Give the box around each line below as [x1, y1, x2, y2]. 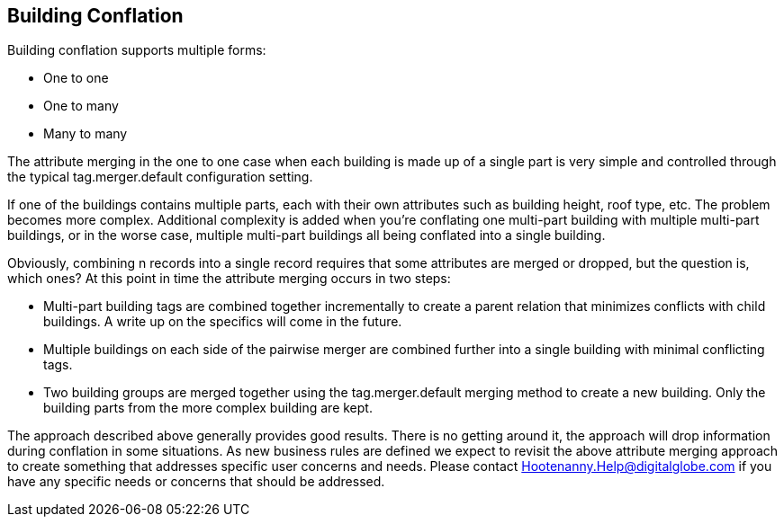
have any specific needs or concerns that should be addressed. [7, 474, 385, 490]
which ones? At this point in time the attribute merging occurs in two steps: [7, 271, 451, 287]
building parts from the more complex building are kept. [43, 400, 373, 416]
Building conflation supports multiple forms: [7, 42, 266, 58]
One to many [43, 98, 119, 114]
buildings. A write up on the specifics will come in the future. [43, 314, 402, 330]
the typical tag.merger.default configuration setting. [7, 169, 313, 185]
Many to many [43, 126, 128, 142]
